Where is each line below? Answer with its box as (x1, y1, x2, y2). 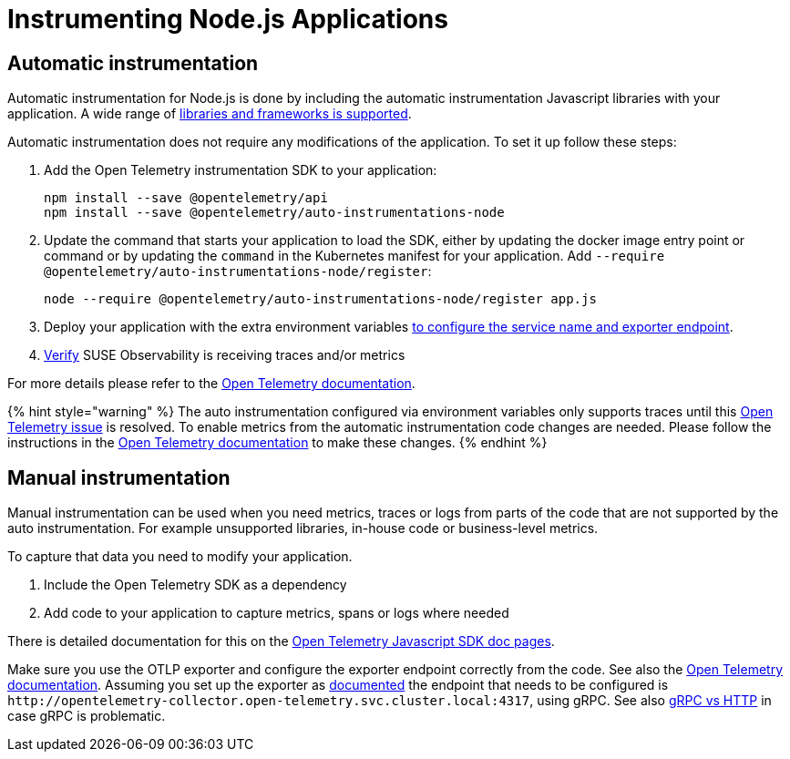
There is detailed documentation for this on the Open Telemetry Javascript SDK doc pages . (7, 633, 555, 650)
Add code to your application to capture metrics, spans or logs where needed (44, 605, 509, 621)
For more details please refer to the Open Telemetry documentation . (7, 375, 416, 392)
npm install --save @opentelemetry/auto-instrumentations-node (44, 205, 505, 221)
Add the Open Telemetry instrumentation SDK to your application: (44, 162, 437, 179)
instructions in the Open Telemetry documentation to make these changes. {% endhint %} (7, 435, 548, 451)
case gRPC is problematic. (7, 708, 166, 724)
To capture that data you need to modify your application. (7, 549, 353, 565)
